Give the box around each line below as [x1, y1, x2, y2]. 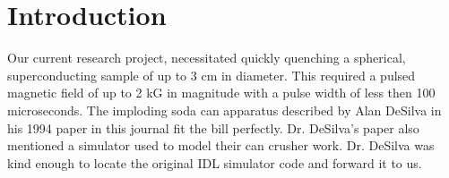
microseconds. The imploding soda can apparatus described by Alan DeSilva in [7, 100, 442, 119]
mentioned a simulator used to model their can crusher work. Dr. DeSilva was [7, 136, 435, 155]
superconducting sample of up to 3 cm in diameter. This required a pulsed [7, 65, 416, 84]
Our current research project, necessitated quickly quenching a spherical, [7, 48, 406, 67]
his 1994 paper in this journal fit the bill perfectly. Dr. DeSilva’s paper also [7, 118, 419, 137]
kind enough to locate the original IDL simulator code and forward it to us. [7, 153, 422, 172]
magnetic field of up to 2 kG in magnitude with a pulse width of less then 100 [7, 83, 436, 102]
